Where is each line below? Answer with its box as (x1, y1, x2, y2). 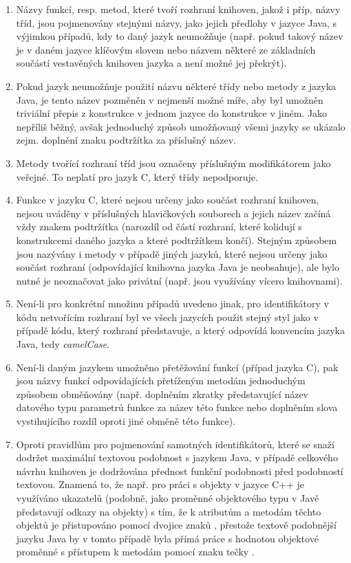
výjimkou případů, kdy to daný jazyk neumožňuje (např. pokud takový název (16, 29, 343, 43)
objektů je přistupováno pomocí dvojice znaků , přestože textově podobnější (16, 518, 337, 532)
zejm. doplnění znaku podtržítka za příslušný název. (16, 133, 236, 147)
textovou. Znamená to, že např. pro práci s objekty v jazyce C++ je (16, 477, 305, 492)
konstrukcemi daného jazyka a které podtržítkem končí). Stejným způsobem (16, 232, 337, 247)
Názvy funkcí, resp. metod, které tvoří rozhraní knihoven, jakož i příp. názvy (16, 2, 341, 16)
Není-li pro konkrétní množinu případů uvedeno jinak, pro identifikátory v (16, 296, 329, 311)
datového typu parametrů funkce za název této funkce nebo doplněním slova (16, 400, 338, 415)
